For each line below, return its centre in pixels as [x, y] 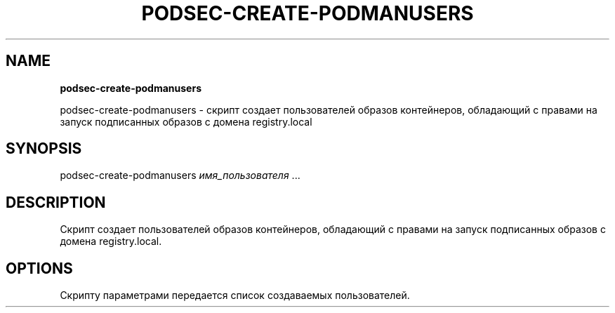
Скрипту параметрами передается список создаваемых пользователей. [235, 295]
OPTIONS [39, 268]
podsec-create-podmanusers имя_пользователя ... [180, 175]
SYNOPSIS [44, 149]
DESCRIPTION [56, 202]
